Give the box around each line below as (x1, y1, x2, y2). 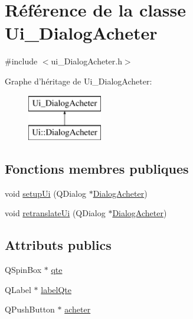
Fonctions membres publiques (5, 159, 189, 178)
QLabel (5, 283, 31, 295)
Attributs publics (5, 236, 112, 254)
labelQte (41, 283, 71, 295)
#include (5, 55, 38, 67)
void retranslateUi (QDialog (5, 207, 106, 219)
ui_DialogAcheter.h (51, 55, 122, 67)
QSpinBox (5, 263, 42, 276)
